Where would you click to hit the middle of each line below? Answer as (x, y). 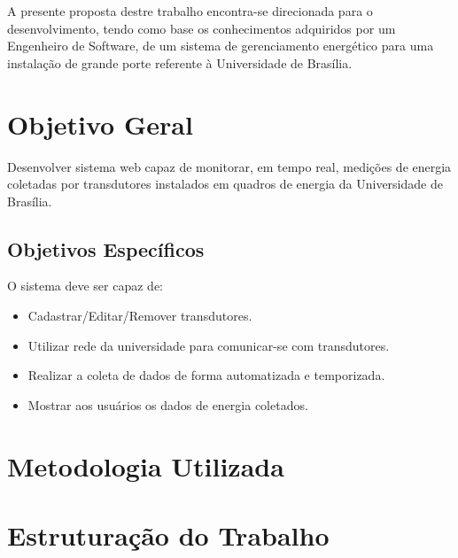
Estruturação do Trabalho (168, 535)
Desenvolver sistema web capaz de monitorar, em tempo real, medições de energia (229, 166)
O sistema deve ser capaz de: (85, 286)
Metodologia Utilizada (146, 465)
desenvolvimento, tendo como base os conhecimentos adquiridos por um (202, 28)
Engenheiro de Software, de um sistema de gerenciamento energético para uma (221, 46)
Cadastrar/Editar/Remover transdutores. (140, 316)
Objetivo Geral (100, 124)
